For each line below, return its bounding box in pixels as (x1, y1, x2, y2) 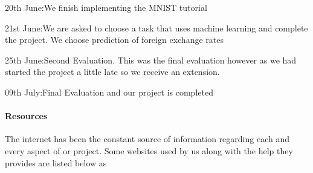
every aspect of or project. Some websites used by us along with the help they (5, 144, 293, 157)
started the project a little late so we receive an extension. (5, 65, 220, 78)
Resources (5, 109, 48, 122)
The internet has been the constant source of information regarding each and (5, 132, 289, 145)
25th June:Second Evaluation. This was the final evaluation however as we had (5, 53, 297, 66)
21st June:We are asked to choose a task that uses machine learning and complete (5, 21, 308, 34)
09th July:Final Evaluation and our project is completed (5, 85, 213, 98)
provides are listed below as (5, 156, 107, 169)
